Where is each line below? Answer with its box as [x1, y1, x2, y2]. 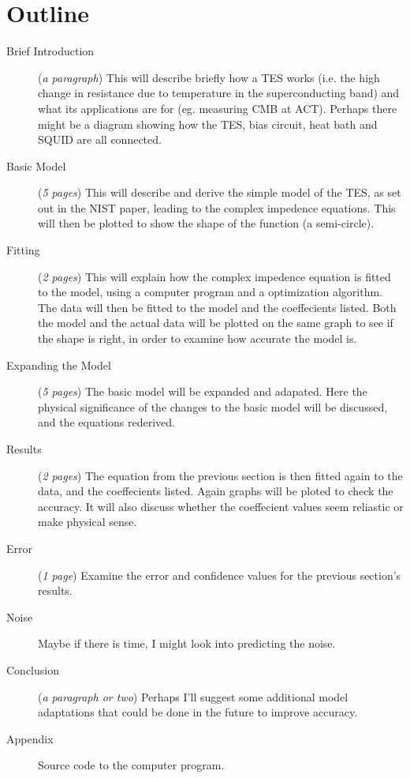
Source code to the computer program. [38, 757, 225, 773]
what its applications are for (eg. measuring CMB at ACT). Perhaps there [38, 100, 397, 116]
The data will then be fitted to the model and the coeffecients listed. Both [38, 299, 397, 315]
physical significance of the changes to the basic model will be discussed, [38, 398, 388, 415]
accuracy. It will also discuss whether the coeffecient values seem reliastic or [38, 498, 404, 514]
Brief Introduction [6, 43, 95, 59]
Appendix [6, 730, 54, 746]
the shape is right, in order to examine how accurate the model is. [38, 330, 357, 347]
